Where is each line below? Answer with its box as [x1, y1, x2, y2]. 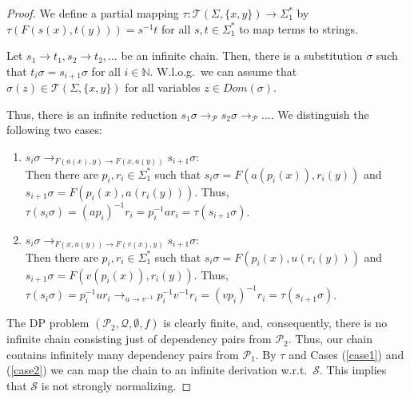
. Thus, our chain [288, 330, 372, 347]
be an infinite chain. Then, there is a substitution [121, 47, 363, 64]
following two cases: [6, 121, 102, 138]
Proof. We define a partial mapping [6, 5, 179, 21]
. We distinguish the [270, 105, 369, 122]
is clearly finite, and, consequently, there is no [163, 314, 388, 331]
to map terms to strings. [239, 20, 359, 37]
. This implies [319, 361, 387, 378]
